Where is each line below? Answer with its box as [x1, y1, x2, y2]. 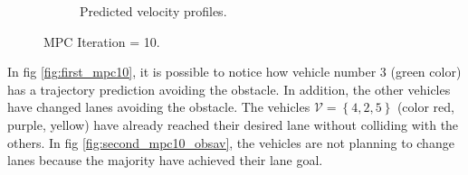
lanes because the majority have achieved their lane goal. [7, 151, 323, 170]
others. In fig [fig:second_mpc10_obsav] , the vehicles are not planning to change [7, 133, 454, 152]
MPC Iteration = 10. [43, 32, 160, 51]
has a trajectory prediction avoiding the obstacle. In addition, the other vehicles [7, 79, 451, 98]
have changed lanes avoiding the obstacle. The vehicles [7, 97, 310, 116]
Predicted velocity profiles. [80, 2, 227, 20]
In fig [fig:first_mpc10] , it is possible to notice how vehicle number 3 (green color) [7, 62, 462, 81]
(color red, [396, 97, 454, 116]
